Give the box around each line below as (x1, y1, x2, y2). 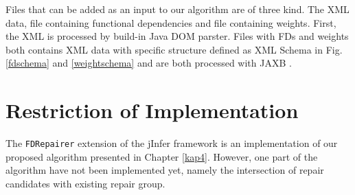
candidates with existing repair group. (5, 176, 165, 190)
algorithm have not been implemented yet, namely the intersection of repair (5, 163, 324, 177)
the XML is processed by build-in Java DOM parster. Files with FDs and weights (5, 29, 349, 43)
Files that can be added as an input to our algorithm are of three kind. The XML (5, 2, 350, 16)
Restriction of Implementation (5, 96, 299, 124)
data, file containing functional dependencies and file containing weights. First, (5, 15, 336, 30)
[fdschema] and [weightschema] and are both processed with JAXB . (5, 56, 292, 70)
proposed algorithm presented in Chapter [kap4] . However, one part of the (5, 149, 318, 163)
